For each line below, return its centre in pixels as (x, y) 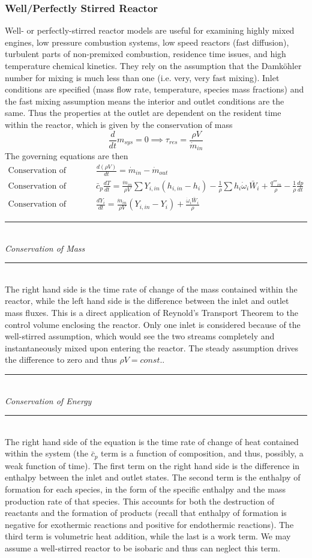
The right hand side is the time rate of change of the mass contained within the (151, 289)
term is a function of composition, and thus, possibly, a (202, 453)
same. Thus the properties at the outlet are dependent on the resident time (143, 113)
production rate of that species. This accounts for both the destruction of (139, 501)
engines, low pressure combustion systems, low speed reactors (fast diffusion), (147, 42)
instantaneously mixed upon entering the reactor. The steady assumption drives (152, 347)
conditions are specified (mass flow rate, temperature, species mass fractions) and (154, 89)
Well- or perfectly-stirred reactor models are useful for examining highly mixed (150, 30)
